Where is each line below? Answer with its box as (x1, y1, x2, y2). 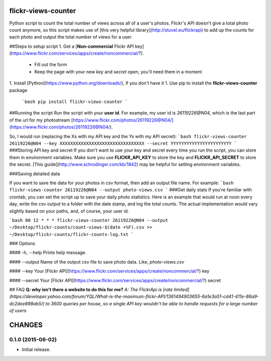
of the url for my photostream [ (9, 117, 73, 123)
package (9, 87, 28, 93)
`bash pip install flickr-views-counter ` (22, 99, 128, 105)
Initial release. (22, 346, 51, 352)
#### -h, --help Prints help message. (9, 250, 87, 256)
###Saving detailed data (9, 171, 60, 177)
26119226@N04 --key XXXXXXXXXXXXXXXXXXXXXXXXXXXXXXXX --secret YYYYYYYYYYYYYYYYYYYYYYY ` (9, 141, 237, 146)
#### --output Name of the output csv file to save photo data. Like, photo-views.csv (9, 259, 185, 265)
